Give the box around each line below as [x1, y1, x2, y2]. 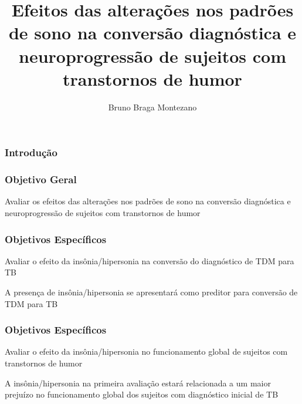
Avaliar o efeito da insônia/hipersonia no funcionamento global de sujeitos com [5, 345, 288, 358]
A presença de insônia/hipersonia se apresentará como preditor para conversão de [5, 286, 298, 298]
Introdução [5, 145, 57, 160]
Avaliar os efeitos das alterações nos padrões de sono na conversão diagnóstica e [5, 195, 291, 207]
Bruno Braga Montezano [108, 100, 197, 113]
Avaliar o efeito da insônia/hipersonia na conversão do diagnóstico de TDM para [5, 254, 294, 267]
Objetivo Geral [5, 172, 77, 187]
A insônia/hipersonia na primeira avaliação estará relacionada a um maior [5, 376, 271, 389]
